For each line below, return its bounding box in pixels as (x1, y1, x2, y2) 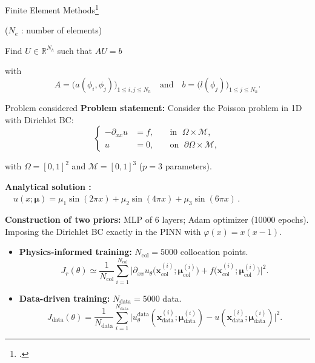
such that (57, 44, 93, 56)
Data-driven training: (19, 291, 110, 304)
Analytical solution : (5, 180, 91, 192)
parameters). (165, 160, 212, 172)
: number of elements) (21, 24, 102, 36)
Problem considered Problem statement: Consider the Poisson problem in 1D (5, 101, 302, 114)
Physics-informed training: (19, 245, 132, 258)
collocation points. (180, 245, 248, 258)
